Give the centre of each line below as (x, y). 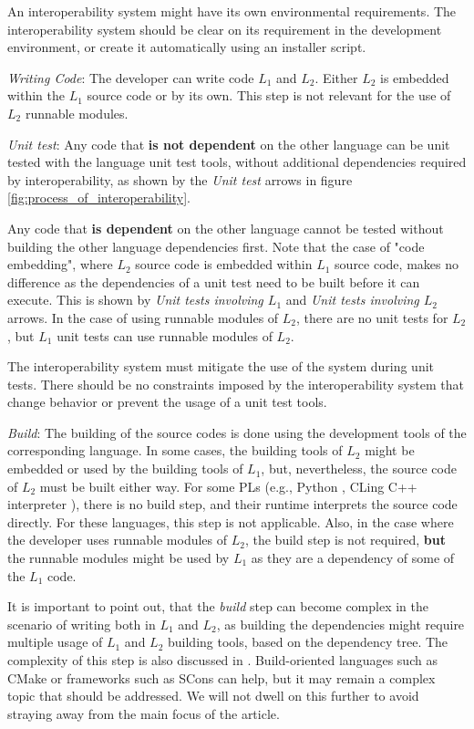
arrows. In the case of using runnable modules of (143, 317)
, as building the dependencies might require (340, 624)
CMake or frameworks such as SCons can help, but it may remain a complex (222, 677)
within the (36, 95)
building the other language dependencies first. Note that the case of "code (216, 246)
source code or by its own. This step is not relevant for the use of (269, 95)
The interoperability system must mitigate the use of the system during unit (221, 366)
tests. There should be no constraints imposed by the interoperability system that (236, 384)
